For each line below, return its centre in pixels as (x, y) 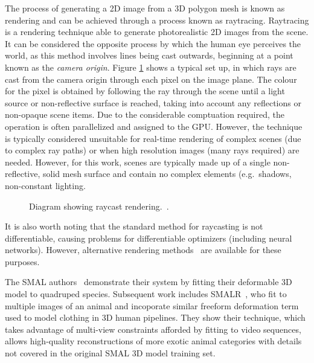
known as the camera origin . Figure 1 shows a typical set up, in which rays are (151, 67)
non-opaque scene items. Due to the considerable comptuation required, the (145, 114)
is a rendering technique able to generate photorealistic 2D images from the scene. (157, 32)
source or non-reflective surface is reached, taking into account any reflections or (153, 102)
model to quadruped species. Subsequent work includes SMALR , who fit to (146, 294)
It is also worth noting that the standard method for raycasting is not (134, 226)
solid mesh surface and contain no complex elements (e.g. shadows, (167, 174)
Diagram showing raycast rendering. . (99, 206)
